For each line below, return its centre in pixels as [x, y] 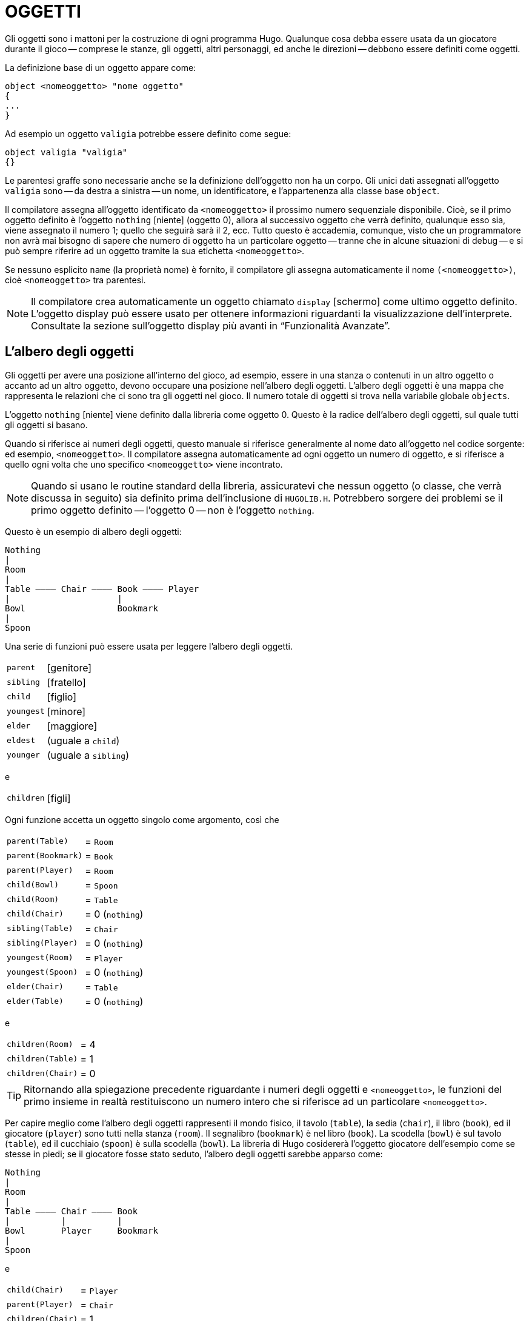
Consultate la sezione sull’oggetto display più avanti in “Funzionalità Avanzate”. [211, 325]
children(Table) [42, 1059]
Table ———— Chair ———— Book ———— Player [102, 589]
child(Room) [33, 899]
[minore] [66, 711]
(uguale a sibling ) [88, 755]
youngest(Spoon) [42, 972]
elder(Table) [35, 1001]
